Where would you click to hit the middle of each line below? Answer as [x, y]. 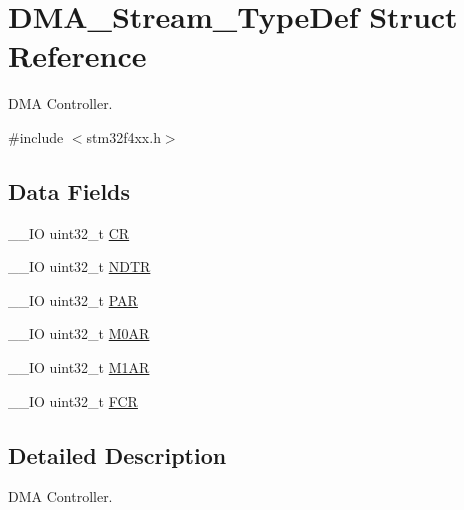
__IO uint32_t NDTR [79, 266]
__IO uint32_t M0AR [79, 333]
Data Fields [69, 190]
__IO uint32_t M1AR [79, 367]
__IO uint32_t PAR [73, 299]
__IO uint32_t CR [69, 232]
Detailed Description [117, 454]
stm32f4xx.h [123, 136]
